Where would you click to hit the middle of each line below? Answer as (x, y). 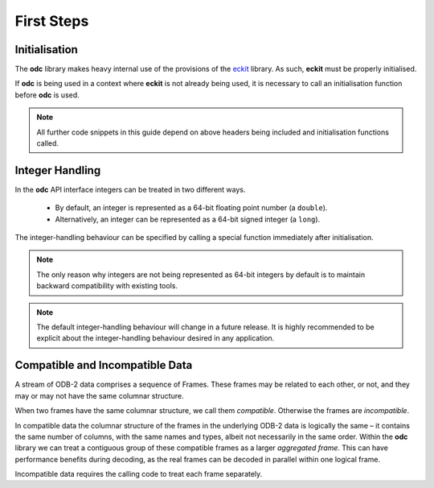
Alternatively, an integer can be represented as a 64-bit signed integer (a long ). (188, 219)
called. (48, 143)
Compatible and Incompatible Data (104, 365)
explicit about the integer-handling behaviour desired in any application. (156, 338)
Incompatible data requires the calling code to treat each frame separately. (139, 474)
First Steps (52, 21)
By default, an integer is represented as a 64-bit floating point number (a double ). (191, 208)
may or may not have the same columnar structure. (99, 395)
